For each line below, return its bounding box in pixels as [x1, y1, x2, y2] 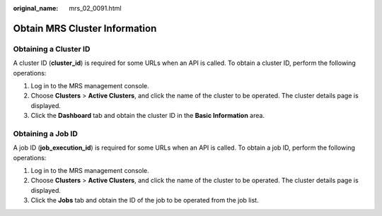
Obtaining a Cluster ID [13, 44, 91, 54]
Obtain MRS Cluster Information [13, 22, 157, 35]
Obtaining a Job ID [13, 128, 78, 138]
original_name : [13, 4, 59, 12]
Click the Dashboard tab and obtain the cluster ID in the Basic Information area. [30, 112, 265, 120]
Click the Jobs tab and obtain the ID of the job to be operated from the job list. [30, 196, 259, 205]
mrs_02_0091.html [69, 4, 122, 12]
